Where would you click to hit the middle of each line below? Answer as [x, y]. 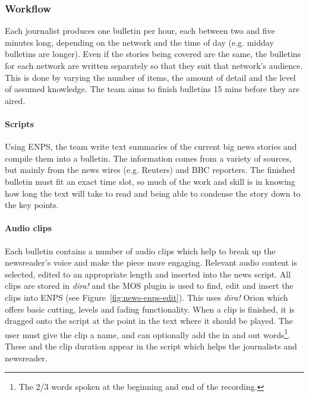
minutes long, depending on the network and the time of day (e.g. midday [139, 42]
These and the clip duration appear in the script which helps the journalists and [151, 346]
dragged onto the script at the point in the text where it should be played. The [149, 321]
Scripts [19, 123]
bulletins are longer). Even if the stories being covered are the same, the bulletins [153, 54]
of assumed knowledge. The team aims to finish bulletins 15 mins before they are [152, 89]
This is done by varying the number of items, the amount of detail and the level [150, 77]
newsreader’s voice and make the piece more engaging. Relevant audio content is [151, 262]
